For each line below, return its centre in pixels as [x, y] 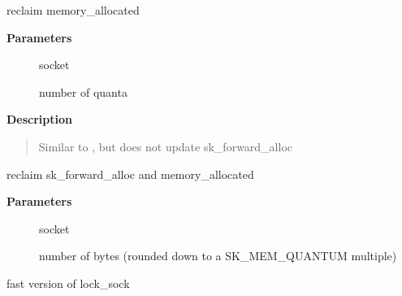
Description [40, 119]
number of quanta [83, 91]
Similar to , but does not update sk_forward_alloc [166, 146]
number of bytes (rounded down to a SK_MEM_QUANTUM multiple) [218, 256]
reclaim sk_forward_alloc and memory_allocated [130, 174]
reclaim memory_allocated [73, 10]
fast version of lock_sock [68, 283]
